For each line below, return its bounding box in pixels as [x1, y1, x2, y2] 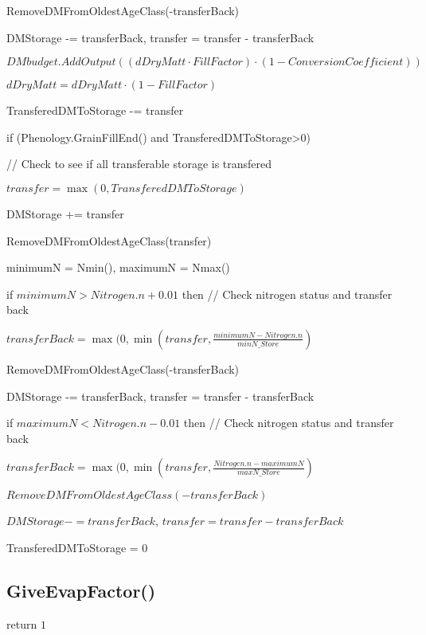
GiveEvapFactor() [6, 578, 156, 602]
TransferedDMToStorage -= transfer [6, 102, 184, 119]
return [6, 615, 37, 632]
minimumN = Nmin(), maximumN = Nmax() [6, 259, 230, 276]
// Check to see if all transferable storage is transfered [6, 155, 272, 172]
